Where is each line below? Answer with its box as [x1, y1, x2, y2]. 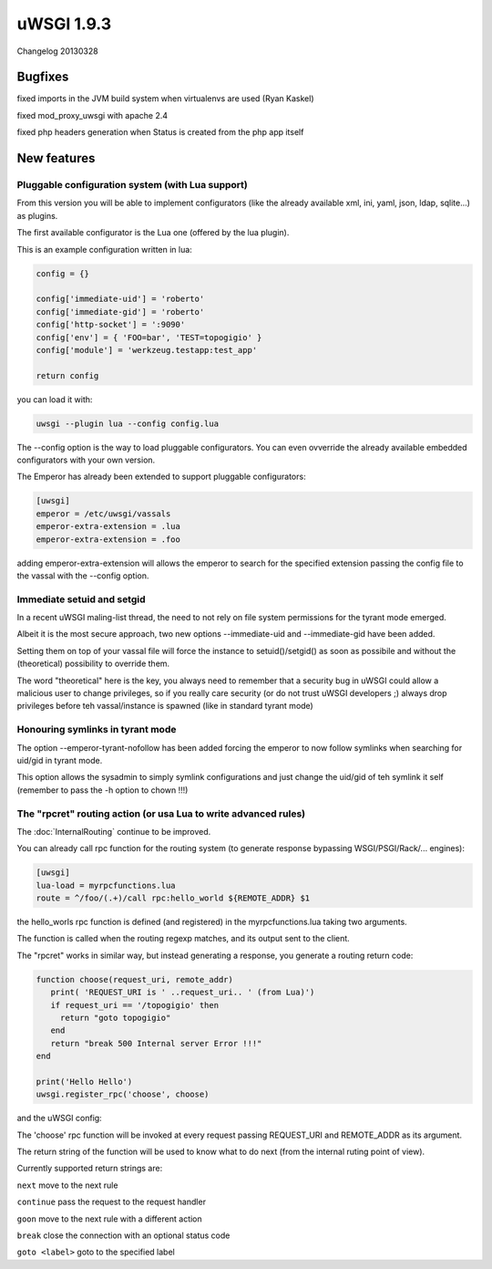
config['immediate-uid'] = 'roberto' [36, 294, 205, 305]
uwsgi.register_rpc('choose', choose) [36, 1089, 210, 1099]
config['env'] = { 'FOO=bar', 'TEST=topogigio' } [36, 332, 262, 342]
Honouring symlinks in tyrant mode [16, 723, 177, 736]
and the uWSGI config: [16, 1113, 102, 1124]
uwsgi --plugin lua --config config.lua [36, 418, 219, 429]
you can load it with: [16, 393, 93, 405]
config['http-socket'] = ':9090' [36, 319, 186, 330]
